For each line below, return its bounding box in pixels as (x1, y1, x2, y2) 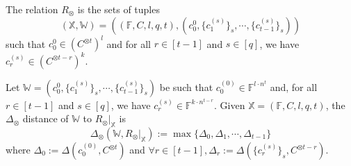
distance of (22, 111, 69, 126)
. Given (214, 97, 245, 112)
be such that (159, 79, 213, 94)
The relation (6, 2, 58, 16)
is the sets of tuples (77, 2, 160, 16)
